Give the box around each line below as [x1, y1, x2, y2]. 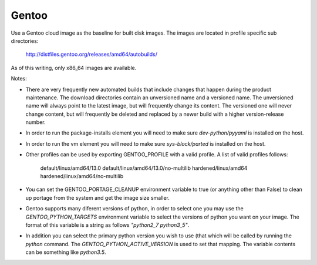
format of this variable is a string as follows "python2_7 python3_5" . [25, 221, 190, 229]
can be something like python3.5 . [25, 249, 106, 256]
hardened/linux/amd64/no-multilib [40, 173, 124, 180]
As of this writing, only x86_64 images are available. [11, 64, 137, 71]
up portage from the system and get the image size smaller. [25, 194, 170, 201]
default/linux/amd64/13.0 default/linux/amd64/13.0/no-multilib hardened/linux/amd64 [40, 165, 248, 172]
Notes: [11, 75, 27, 82]
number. [25, 119, 46, 126]
